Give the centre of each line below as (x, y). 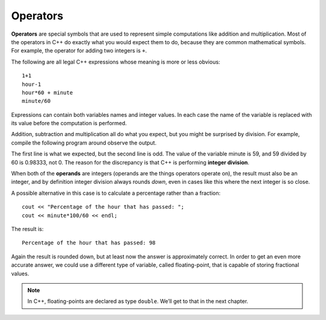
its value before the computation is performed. (69, 123)
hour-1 (32, 84)
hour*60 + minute (47, 93)
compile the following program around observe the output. (84, 143)
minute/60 (36, 101)
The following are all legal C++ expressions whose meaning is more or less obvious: (116, 62)
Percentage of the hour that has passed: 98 (89, 243)
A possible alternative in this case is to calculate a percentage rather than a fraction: (116, 193)
